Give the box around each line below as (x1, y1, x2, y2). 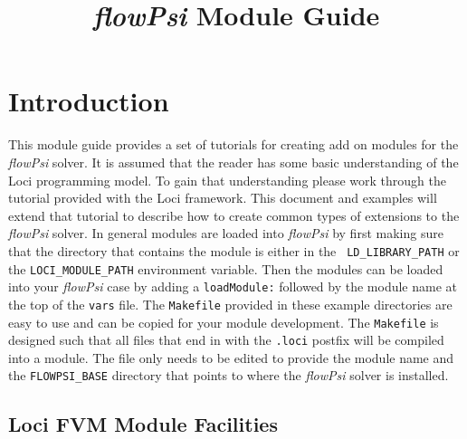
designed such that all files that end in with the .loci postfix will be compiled (8, 330, 444, 349)
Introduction (8, 82, 169, 119)
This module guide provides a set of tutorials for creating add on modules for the (8, 135, 459, 154)
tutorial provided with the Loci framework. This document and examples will (8, 188, 437, 207)
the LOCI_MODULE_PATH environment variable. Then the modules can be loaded (8, 259, 443, 278)
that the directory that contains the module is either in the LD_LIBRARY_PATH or (8, 241, 460, 260)
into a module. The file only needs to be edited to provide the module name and (8, 348, 454, 367)
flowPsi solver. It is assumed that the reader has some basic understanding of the (8, 152, 459, 171)
